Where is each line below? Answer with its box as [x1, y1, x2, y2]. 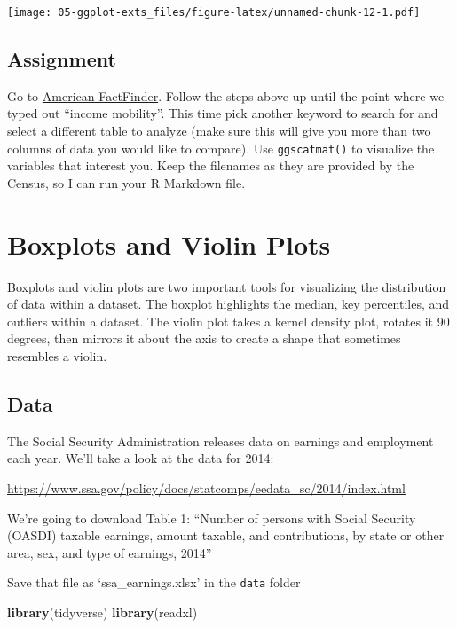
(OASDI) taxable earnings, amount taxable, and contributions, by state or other [7, 526, 445, 545]
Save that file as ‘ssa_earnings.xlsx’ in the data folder [7, 573, 301, 592]
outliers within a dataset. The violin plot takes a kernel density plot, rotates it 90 [7, 311, 450, 330]
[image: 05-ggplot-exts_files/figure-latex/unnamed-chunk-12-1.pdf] [7, 6, 421, 19]
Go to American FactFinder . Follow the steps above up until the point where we [7, 86, 445, 105]
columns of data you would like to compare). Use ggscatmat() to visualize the [7, 138, 435, 157]
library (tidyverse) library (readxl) [7, 603, 198, 621]
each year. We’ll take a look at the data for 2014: [7, 449, 274, 467]
